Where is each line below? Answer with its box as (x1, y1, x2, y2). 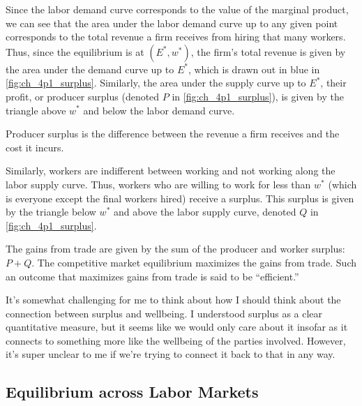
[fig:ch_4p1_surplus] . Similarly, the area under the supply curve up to (6, 75, 306, 90)
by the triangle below (6, 204, 96, 219)
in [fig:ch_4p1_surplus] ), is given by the (172, 89, 344, 103)
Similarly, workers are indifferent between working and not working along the (6, 163, 335, 178)
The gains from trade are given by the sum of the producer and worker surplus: (6, 241, 345, 256)
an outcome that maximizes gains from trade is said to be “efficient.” (6, 269, 299, 283)
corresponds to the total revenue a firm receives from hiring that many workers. (6, 29, 346, 44)
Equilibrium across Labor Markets (6, 381, 259, 403)
